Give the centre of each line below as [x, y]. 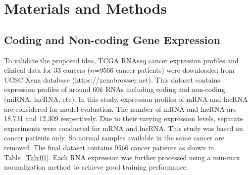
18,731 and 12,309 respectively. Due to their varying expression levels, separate [124, 118]
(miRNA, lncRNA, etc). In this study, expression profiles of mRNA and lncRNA [126, 99]
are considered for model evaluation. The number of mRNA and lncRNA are [120, 109]
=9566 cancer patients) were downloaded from [164, 70]
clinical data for [28, 70]
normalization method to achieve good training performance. [96, 167]
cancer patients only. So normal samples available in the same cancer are [114, 138]
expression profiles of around [47, 89]
